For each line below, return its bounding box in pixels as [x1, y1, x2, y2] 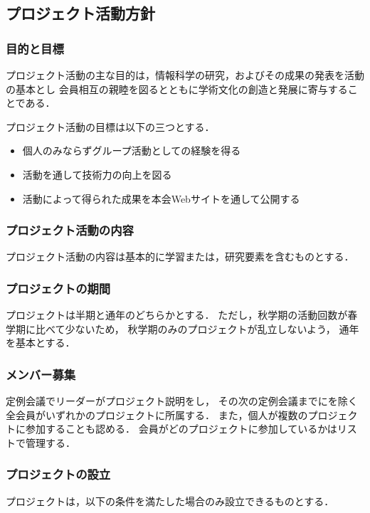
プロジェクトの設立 [6, 465, 111, 483]
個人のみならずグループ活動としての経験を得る [22, 143, 241, 158]
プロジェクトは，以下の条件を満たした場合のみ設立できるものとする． [6, 493, 334, 508]
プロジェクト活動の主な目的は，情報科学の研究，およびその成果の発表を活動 [6, 68, 364, 82]
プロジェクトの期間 [6, 279, 111, 297]
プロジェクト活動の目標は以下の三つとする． [6, 119, 215, 134]
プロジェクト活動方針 [6, 2, 155, 24]
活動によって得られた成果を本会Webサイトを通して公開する [22, 191, 300, 206]
